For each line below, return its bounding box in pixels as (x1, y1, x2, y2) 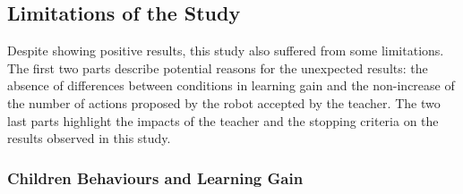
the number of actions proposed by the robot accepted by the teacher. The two (7, 93, 441, 112)
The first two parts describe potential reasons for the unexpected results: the (7, 58, 428, 77)
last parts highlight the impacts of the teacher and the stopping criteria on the (7, 111, 439, 130)
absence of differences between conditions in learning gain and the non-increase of (7, 76, 455, 95)
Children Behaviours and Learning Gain (7, 166, 304, 189)
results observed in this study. (7, 129, 171, 148)
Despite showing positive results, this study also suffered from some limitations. (7, 41, 444, 60)
